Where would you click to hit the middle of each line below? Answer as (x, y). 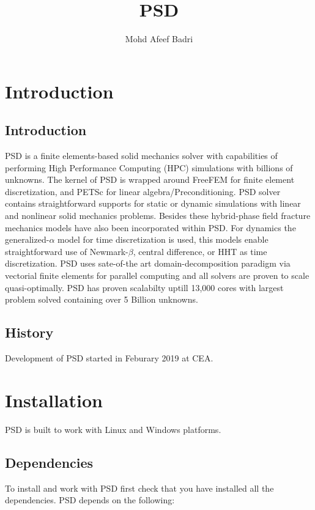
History (29, 332)
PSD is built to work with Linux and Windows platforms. (113, 429)
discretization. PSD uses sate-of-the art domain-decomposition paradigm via (148, 263)
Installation (54, 400)
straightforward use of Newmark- (67, 251)
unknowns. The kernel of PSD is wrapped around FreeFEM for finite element (150, 179)
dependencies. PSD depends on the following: (90, 500)
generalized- (27, 239)
